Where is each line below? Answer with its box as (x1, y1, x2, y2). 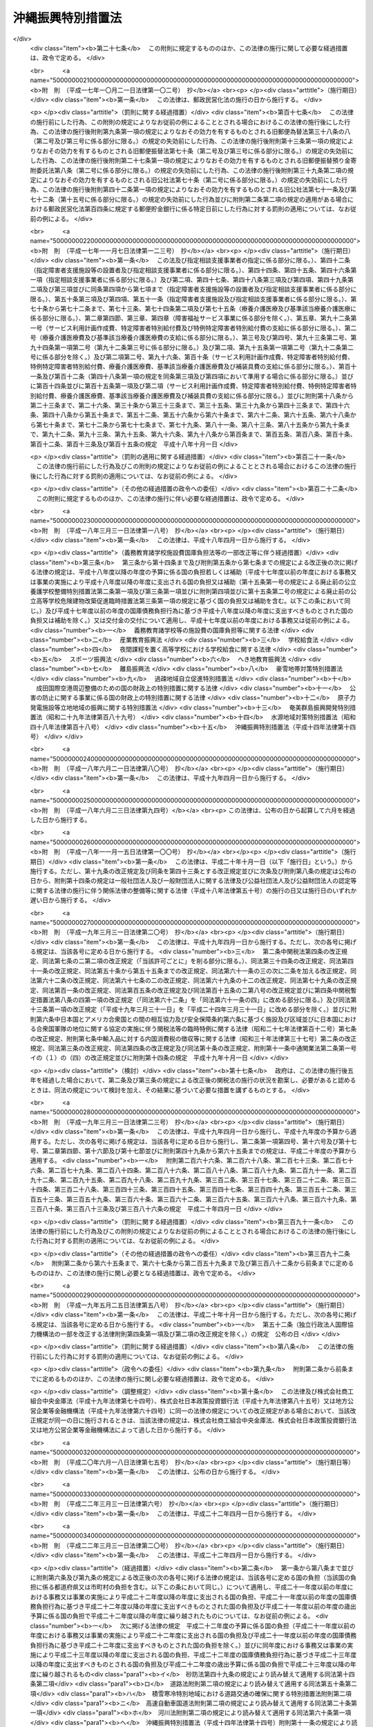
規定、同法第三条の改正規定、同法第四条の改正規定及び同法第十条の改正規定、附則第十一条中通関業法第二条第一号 (30, 1044, 357, 1052)
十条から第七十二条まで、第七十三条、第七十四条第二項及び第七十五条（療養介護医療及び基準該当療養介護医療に (35, 305, 357, 313)
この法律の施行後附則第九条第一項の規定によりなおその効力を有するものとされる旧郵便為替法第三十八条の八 (41, 128, 351, 136)
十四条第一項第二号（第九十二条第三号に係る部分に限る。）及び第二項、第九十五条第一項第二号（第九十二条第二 (35, 343, 354, 352)
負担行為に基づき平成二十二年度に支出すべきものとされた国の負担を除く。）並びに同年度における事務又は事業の (30, 1641, 348, 1649)
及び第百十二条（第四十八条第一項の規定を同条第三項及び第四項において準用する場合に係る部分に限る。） (41, 372, 342, 380)
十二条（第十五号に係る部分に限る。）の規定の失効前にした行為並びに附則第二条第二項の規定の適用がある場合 (35, 195, 348, 203)
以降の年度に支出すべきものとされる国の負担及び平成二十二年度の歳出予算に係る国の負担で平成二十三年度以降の (30, 1660, 351, 1668)
